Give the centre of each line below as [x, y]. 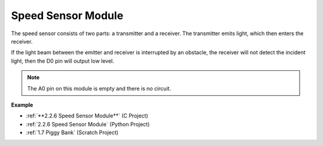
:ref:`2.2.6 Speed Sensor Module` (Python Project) [88, 124]
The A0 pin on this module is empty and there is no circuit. [99, 88]
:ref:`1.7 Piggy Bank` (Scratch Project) [72, 133]
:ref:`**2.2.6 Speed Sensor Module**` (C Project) [87, 116]
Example [22, 105]
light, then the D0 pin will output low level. [63, 61]
